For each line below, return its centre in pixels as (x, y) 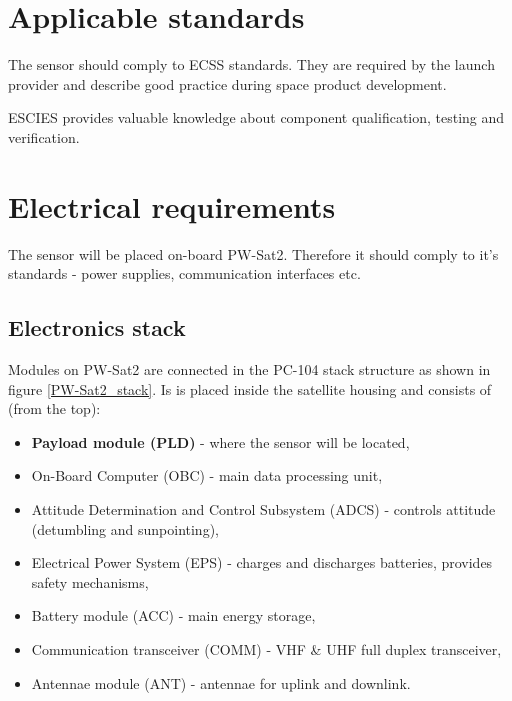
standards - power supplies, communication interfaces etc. (184, 273)
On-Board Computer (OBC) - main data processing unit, (207, 475)
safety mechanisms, (90, 581)
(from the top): (54, 408)
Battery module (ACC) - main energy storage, (173, 615)
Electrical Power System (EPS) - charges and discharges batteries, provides (262, 562)
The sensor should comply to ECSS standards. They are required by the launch (251, 64)
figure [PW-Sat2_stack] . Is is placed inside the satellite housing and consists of (250, 388)
